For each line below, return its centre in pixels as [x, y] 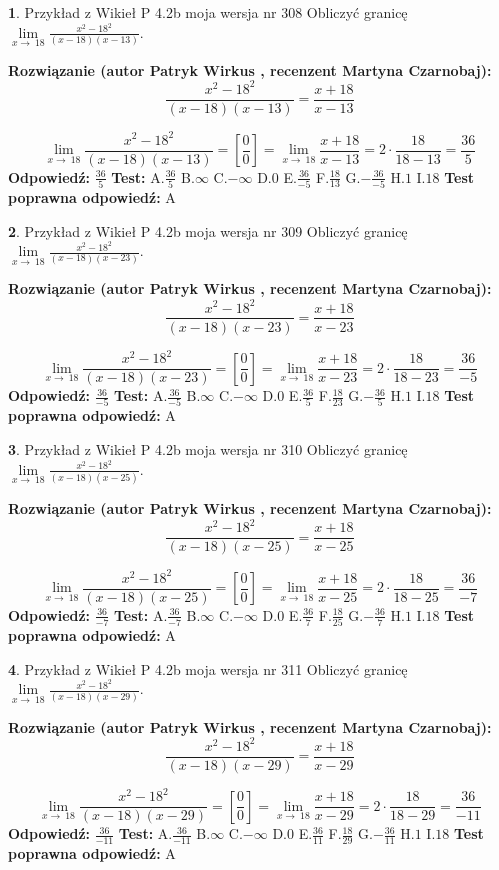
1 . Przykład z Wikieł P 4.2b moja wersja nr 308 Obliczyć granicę [208, 12]
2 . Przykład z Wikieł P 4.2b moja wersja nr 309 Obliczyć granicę [208, 230]
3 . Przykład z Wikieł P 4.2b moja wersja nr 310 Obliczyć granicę [208, 449]
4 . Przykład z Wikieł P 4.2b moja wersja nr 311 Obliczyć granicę [208, 668]
